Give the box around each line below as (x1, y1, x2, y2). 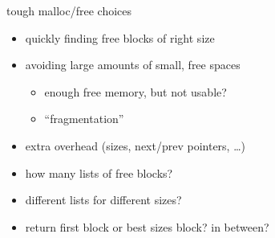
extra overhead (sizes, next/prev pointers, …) (25, 137, 245, 154)
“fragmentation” (44, 110, 124, 127)
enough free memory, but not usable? (44, 83, 227, 100)
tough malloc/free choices (6, 2, 132, 18)
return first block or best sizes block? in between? (25, 218, 269, 235)
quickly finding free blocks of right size (25, 29, 215, 46)
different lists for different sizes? (25, 191, 182, 208)
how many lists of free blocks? (25, 164, 173, 181)
